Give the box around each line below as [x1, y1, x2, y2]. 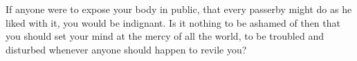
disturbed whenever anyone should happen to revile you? [6, 42, 247, 56]
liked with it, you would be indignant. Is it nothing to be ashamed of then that [6, 15, 340, 29]
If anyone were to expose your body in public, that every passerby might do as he [6, 2, 352, 16]
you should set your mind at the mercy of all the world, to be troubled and [6, 29, 324, 43]
